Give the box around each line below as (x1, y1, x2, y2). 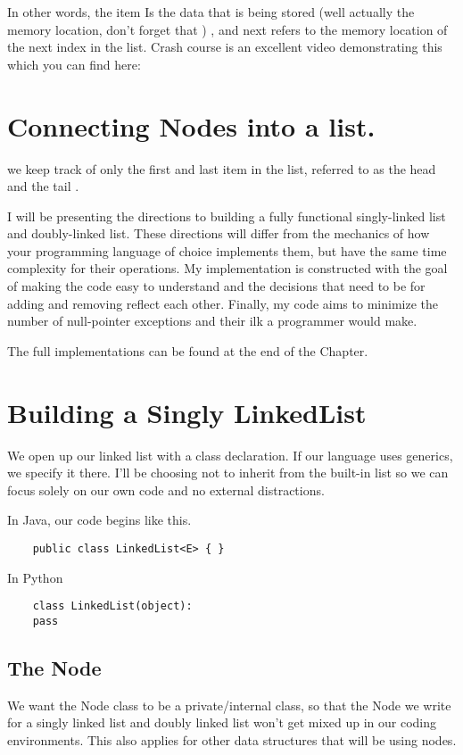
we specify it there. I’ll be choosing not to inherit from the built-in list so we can (7, 463, 449, 482)
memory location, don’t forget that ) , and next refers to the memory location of (7, 20, 448, 38)
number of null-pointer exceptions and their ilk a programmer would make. (7, 311, 418, 330)
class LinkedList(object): (32, 600, 193, 613)
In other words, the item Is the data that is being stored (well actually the (7, 3, 415, 21)
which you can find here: (7, 54, 141, 73)
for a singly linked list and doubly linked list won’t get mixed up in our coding (7, 713, 437, 732)
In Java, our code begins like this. (7, 510, 192, 529)
